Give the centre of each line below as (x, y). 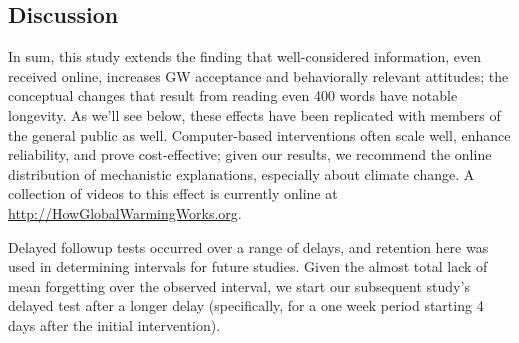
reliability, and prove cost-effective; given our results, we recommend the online (250, 154)
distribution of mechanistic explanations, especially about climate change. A (241, 173)
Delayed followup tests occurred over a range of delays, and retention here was (248, 246)
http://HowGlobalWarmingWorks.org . (125, 212)
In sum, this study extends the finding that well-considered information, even (244, 56)
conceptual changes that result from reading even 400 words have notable (233, 95)
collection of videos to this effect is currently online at (173, 193)
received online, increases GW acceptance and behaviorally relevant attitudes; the (258, 75)
